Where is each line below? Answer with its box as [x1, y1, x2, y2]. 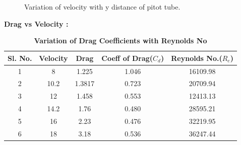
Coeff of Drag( [101, 52, 153, 63]
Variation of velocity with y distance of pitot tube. [24, 2, 180, 12]
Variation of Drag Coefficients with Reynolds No [34, 35, 207, 46]
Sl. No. [8, 52, 32, 63]
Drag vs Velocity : [4, 18, 69, 29]
